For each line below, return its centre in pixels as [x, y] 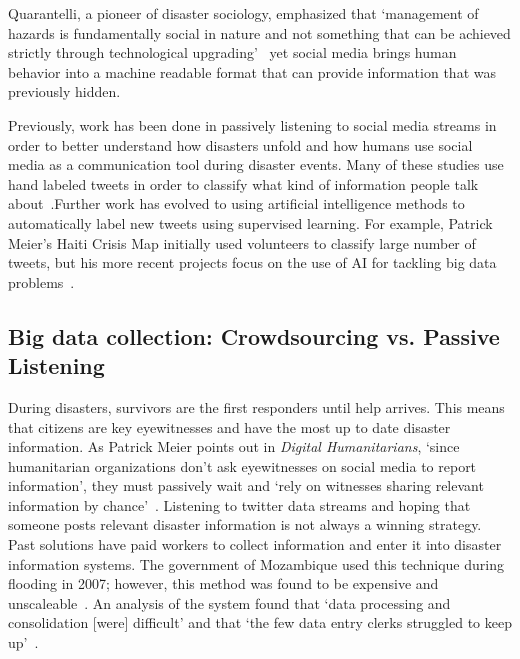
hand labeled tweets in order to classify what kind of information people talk [243, 183]
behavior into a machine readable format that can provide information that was [252, 71]
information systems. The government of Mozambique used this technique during [256, 563]
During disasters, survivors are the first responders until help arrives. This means [256, 406]
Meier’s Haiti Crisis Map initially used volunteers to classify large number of [242, 242]
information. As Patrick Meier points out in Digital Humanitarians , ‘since [234, 446]
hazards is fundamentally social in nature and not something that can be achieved [259, 32]
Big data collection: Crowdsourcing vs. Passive [254, 335]
